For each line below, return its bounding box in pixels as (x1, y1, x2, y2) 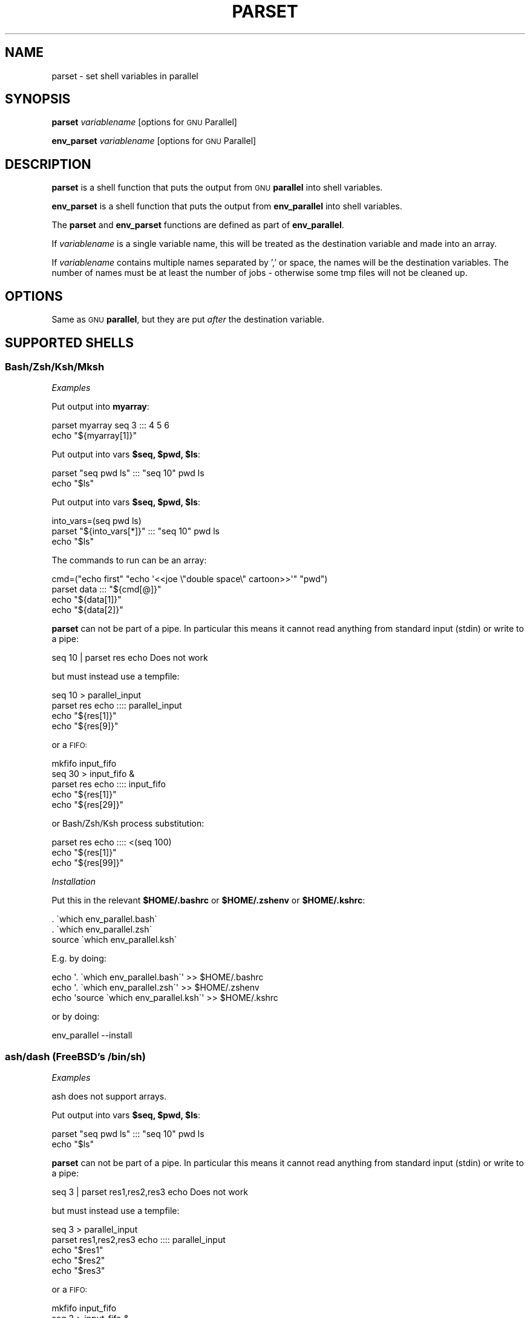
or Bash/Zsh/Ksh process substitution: (51, 818, 204, 829)
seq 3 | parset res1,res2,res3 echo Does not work (51, 1187, 248, 1198)
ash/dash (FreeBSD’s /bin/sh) (5, 1050, 146, 1063)
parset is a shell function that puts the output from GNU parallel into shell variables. (51, 182, 383, 193)
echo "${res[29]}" (51, 799, 124, 810)
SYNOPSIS (5, 91, 71, 107)
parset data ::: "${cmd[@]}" (51, 584, 162, 595)
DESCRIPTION (5, 156, 91, 172)
